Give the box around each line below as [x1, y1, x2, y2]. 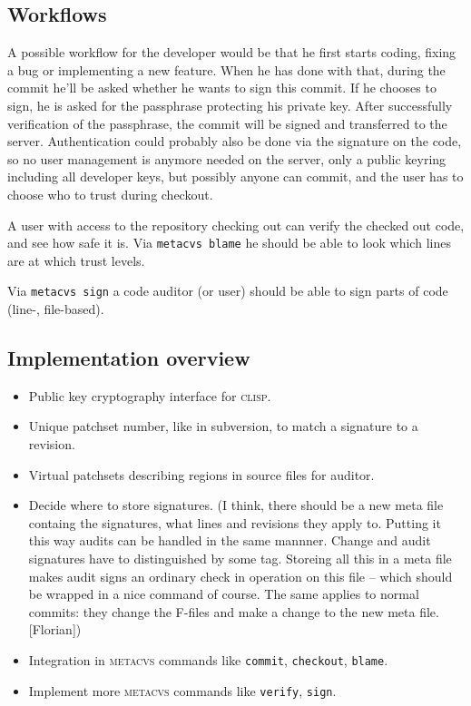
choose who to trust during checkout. [7, 184, 213, 203]
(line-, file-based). [7, 299, 104, 319]
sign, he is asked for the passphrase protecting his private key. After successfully [7, 95, 453, 114]
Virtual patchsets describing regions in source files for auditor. [28, 465, 375, 484]
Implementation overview [7, 344, 250, 372]
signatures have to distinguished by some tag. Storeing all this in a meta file [28, 549, 452, 567]
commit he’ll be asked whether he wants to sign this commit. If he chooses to [7, 78, 437, 97]
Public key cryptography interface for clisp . [28, 386, 271, 405]
